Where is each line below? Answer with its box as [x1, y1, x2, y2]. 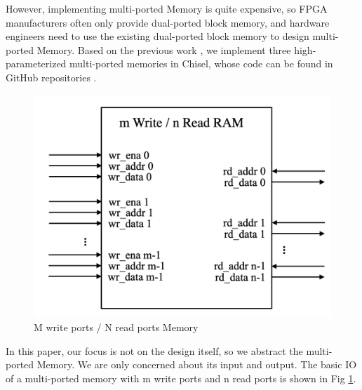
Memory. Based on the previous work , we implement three [36, 42, 291, 57]
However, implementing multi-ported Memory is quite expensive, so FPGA [6, 1, 328, 15]
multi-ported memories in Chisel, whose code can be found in [69, 56, 333, 71]
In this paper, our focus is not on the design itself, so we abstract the [6, 343, 303, 358]
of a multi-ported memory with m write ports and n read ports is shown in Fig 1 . [6, 370, 356, 385]
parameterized [6, 56, 67, 71]
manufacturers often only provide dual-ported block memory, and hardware [6, 15, 330, 29]
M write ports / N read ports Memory [34, 320, 199, 335]
